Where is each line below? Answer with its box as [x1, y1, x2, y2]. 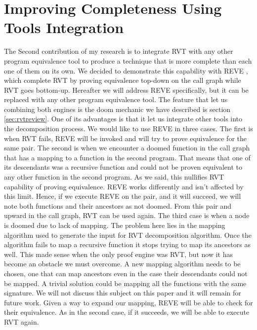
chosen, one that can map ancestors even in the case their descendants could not [4, 268, 248, 278]
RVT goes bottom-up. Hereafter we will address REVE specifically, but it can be [4, 84, 249, 95]
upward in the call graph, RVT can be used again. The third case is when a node [4, 210, 250, 220]
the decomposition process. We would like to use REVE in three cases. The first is [4, 123, 253, 134]
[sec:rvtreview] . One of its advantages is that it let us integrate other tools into [4, 113, 243, 124]
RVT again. [4, 316, 39, 327]
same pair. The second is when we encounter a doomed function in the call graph [4, 143, 250, 153]
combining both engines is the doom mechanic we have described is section [4, 104, 231, 114]
